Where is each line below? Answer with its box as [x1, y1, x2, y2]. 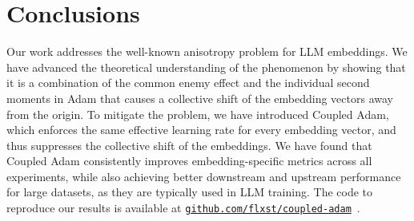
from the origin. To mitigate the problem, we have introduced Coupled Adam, [6, 105, 389, 122]
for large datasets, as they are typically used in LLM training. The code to [6, 184, 373, 200]
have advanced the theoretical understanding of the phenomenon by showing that [6, 58, 406, 75]
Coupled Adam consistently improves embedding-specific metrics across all [6, 152, 372, 169]
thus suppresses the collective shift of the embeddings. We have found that [6, 136, 372, 153]
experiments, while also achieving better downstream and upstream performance [6, 168, 401, 184]
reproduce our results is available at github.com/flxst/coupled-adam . [6, 199, 360, 216]
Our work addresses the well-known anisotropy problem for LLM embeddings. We [6, 43, 408, 60]
